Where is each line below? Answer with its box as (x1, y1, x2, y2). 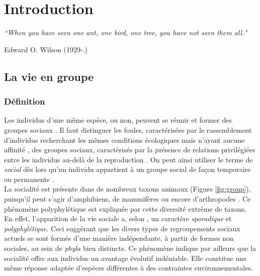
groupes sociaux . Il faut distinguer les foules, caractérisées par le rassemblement (4, 124, 252, 135)
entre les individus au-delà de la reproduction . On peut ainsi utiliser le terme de (4, 154, 253, 164)
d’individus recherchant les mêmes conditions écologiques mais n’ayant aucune (4, 134, 245, 145)
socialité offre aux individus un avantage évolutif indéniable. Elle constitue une (4, 252, 246, 263)
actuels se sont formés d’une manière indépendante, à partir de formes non (4, 233, 234, 243)
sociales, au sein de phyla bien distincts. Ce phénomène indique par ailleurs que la (4, 243, 256, 253)
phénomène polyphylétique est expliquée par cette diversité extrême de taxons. (4, 203, 247, 214)
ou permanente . (4, 173, 54, 184)
